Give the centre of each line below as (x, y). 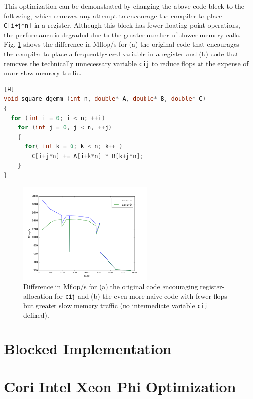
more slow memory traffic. (43, 73)
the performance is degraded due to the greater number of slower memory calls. (123, 34)
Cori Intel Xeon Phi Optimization (120, 387)
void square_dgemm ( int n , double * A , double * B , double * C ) (105, 99)
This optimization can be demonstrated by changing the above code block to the (124, 6)
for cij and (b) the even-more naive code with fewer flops (141, 296)
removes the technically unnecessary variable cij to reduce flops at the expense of (126, 63)
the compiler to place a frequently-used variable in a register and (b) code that (121, 54)
